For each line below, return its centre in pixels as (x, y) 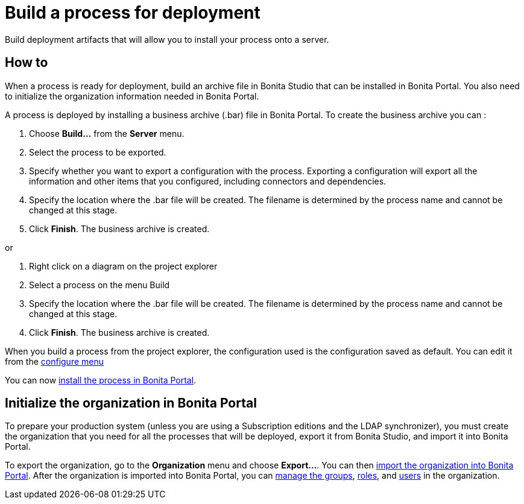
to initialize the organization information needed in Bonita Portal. (132, 96)
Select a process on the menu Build (99, 285)
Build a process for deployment (133, 13)
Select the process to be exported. (98, 152)
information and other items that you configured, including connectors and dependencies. (208, 181)
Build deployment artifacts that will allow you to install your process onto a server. (167, 39)
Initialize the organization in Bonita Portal (131, 403)
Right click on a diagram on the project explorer (123, 266)
